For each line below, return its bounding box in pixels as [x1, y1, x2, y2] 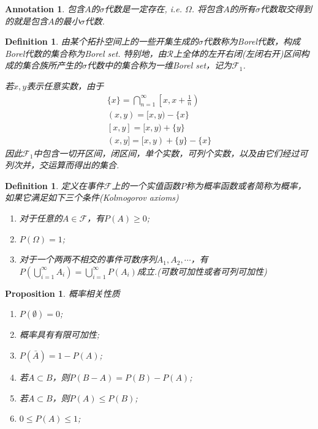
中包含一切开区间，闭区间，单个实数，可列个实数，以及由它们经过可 [33, 146, 308, 159]
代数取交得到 [260, 2, 312, 15]
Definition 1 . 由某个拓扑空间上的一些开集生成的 [5, 35, 199, 48]
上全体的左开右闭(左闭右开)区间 [173, 47, 301, 59]
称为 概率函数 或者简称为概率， [186, 179, 306, 192]
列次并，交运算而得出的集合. [5, 159, 119, 171]
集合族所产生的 [21, 59, 82, 72]
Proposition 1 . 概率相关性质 [5, 286, 120, 299]
